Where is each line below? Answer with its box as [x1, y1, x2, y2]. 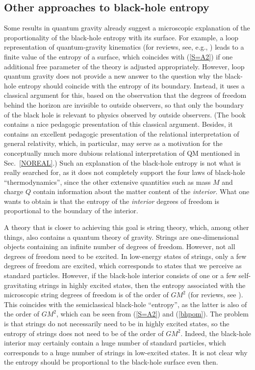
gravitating [4, 280, 37, 290]
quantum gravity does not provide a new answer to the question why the [4, 71, 223, 81]
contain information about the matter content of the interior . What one [33, 186, 250, 197]
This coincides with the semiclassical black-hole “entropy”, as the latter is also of [4, 299, 247, 309]
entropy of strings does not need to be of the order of [4, 328, 164, 338]
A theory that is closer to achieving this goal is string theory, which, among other [4, 222, 249, 232]
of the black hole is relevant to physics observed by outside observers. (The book [4, 109, 246, 119]
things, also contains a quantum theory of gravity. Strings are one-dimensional [4, 231, 239, 242]
